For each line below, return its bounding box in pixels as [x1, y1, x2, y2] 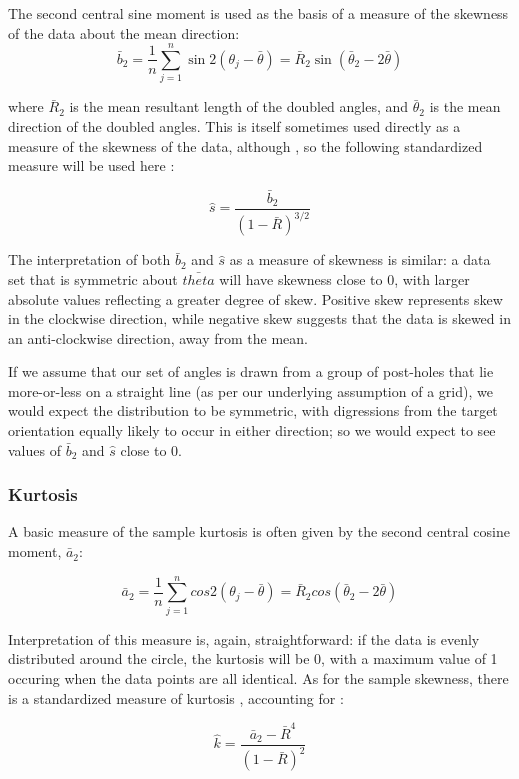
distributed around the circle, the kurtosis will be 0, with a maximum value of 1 [8, 648, 498, 669]
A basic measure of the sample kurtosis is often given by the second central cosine [8, 521, 510, 542]
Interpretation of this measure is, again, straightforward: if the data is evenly [8, 628, 480, 649]
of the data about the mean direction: [8, 22, 240, 43]
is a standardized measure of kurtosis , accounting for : [8, 687, 344, 708]
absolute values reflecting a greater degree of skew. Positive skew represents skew [8, 288, 503, 309]
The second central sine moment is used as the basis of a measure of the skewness [8, 3, 509, 23]
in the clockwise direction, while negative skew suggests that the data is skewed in [8, 308, 511, 329]
